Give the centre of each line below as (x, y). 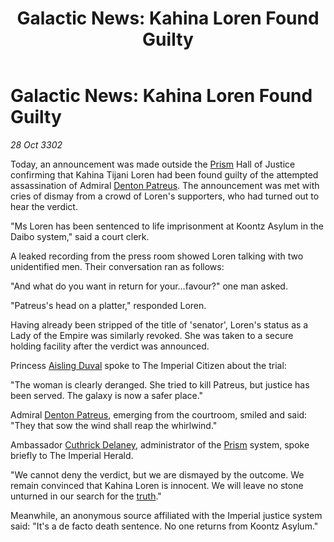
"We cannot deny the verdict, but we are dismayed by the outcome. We (157, 474)
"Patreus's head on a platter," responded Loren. (108, 305)
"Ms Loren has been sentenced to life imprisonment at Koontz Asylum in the (167, 226)
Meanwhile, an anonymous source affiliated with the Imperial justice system (166, 515)
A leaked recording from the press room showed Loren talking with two (157, 256)
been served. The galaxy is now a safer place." (107, 395)
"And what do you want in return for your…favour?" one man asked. (149, 286)
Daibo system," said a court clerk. (80, 236)
